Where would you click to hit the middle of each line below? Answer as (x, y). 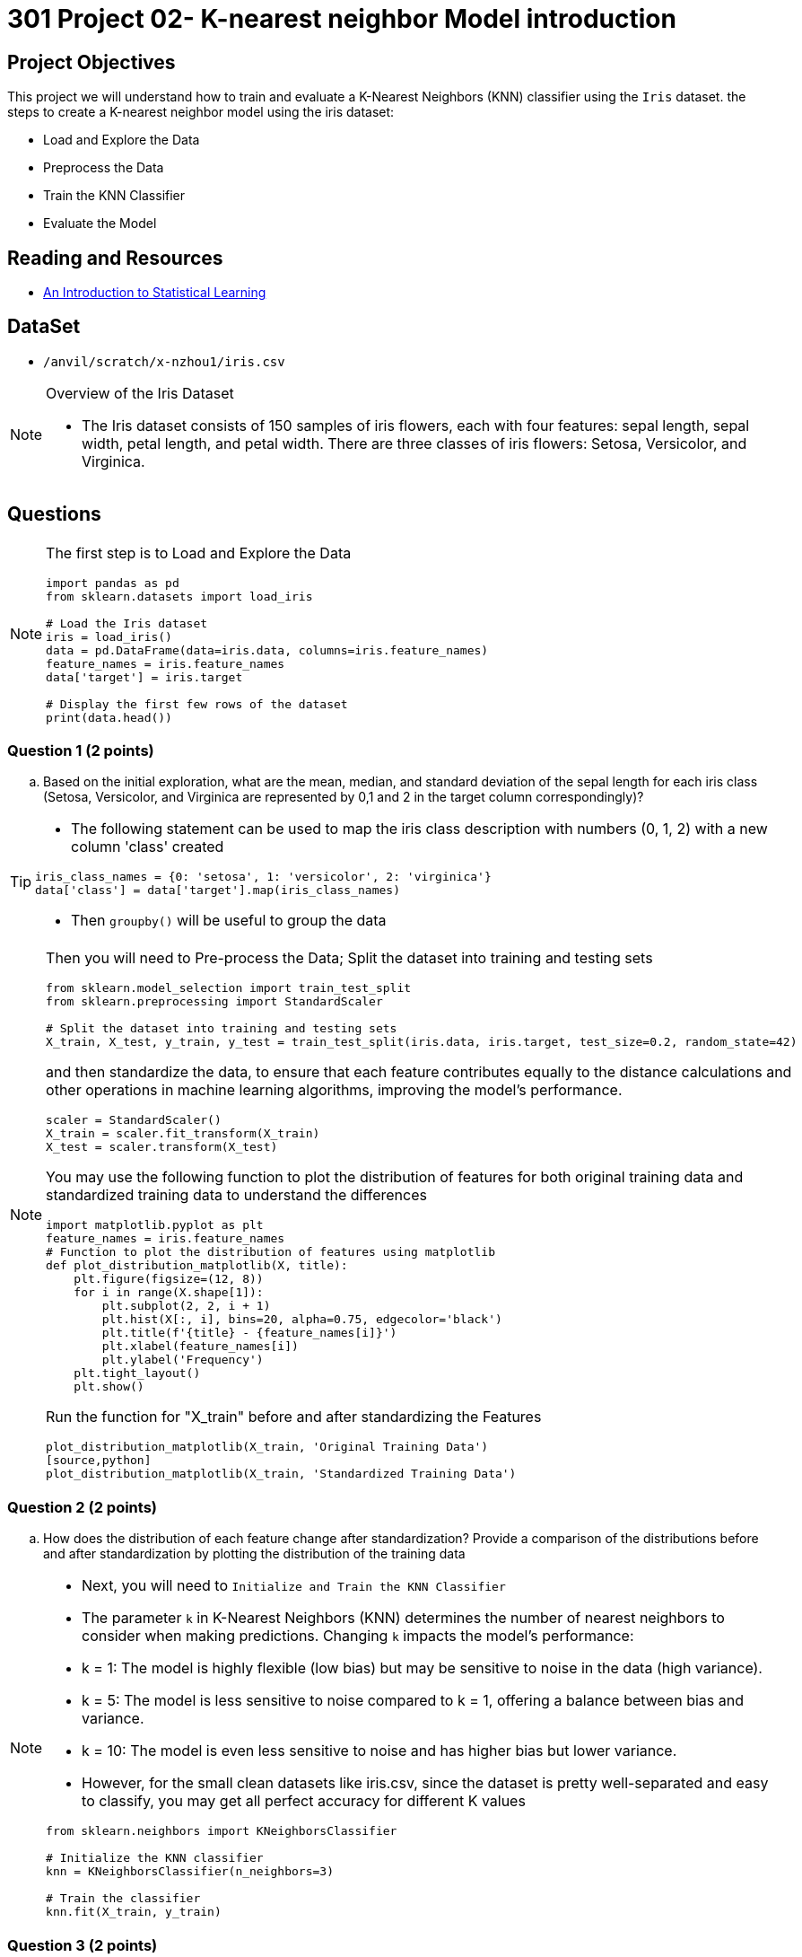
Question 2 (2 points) (83, 1507)
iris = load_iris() (109, 636)
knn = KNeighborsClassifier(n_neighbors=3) (190, 1872)
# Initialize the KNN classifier (155, 1858)
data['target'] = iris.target (144, 677)
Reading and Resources (115, 258)
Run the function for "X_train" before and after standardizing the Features (294, 1417)
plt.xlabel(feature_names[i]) (200, 1347)
